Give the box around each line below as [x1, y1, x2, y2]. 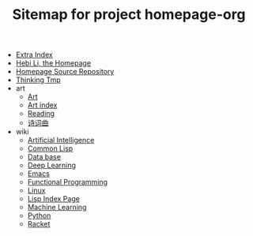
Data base [27, 152, 62, 162]
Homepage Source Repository [15, 67, 115, 77]
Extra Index [15, 50, 53, 60]
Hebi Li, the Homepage [15, 58, 92, 68]
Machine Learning [27, 203, 87, 212]
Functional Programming [27, 178, 108, 187]
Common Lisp [27, 144, 74, 153]
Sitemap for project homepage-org [12, 6, 246, 24]
